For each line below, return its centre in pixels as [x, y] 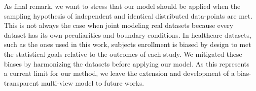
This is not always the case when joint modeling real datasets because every [119, 25]
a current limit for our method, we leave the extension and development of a [119, 73]
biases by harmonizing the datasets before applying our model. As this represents [127, 63]
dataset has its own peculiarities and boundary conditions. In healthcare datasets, [128, 34]
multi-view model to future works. [92, 82]
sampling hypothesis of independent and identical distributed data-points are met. [128, 15]
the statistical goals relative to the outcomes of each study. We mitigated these [123, 54]
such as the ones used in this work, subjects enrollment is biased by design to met [128, 44]
